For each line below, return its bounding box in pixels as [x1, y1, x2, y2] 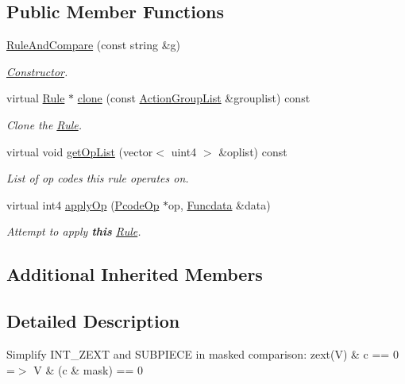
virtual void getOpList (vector [6, 143, 153, 159]
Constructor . [6, 63, 68, 79]
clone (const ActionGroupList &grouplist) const [77, 90, 310, 106]
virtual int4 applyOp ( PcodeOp [6, 196, 160, 213]
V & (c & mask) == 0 [33, 361, 143, 378]
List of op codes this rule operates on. [6, 170, 189, 186]
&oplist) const [218, 143, 287, 159]
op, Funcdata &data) [168, 196, 271, 213]
